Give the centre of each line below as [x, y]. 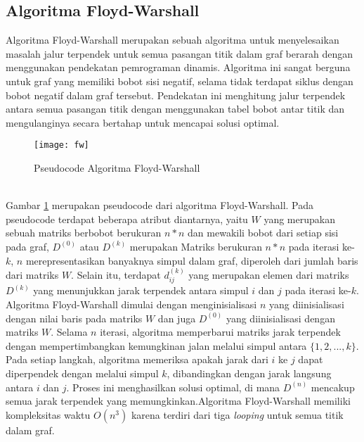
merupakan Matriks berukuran [196, 246]
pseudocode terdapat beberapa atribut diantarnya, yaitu [127, 219]
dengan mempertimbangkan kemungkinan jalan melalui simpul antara [156, 345]
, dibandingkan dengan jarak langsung [249, 373]
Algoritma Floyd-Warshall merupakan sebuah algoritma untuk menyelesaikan [173, 40]
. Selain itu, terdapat [116, 274]
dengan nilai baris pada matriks [74, 318]
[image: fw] [61, 145]
